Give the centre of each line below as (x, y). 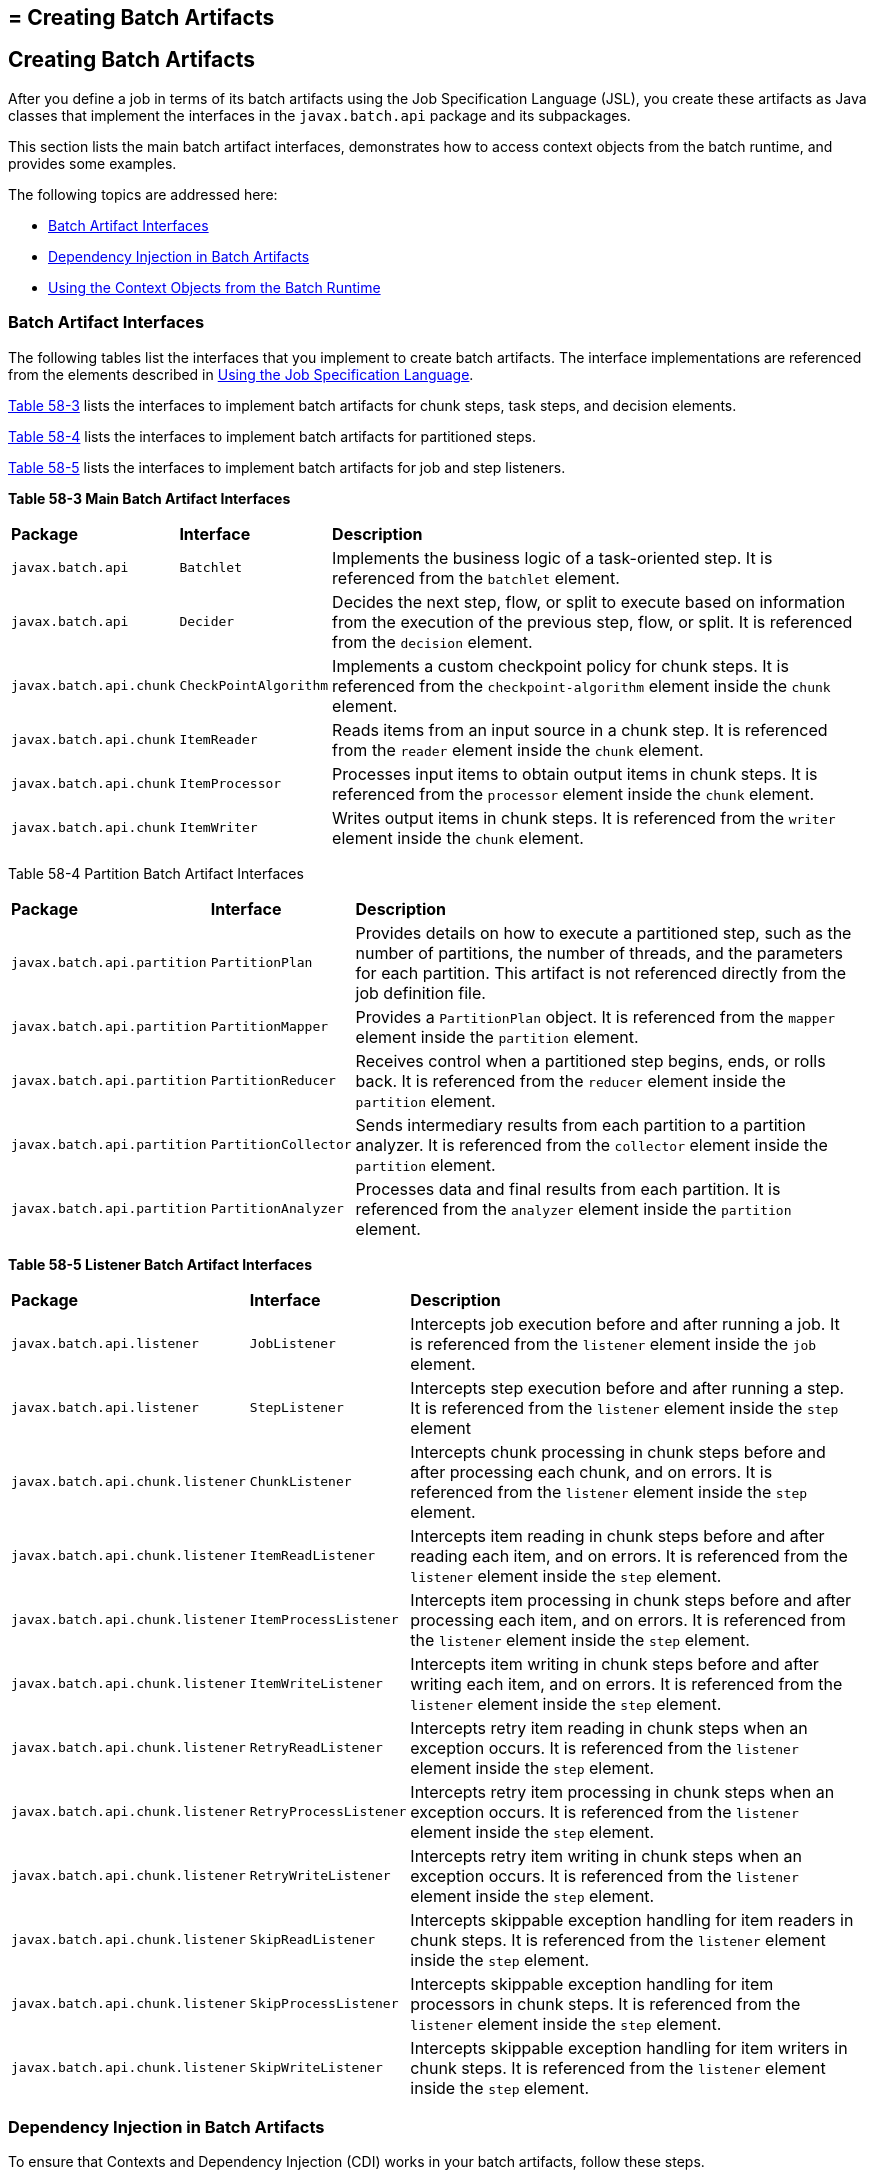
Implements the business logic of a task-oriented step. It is (552, 557)
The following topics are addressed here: (143, 194)
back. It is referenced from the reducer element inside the (570, 1080)
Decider (207, 622)
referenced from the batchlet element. (476, 577)
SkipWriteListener (316, 2068)
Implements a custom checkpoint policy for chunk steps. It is (560, 665)
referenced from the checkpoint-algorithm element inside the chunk (581, 685)
